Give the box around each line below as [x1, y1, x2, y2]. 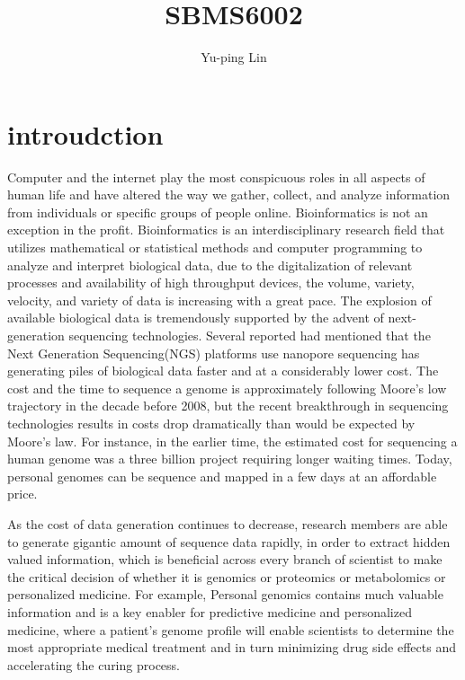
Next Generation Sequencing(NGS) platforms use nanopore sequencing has [7, 343, 420, 362]
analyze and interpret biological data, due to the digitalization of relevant [7, 255, 413, 274]
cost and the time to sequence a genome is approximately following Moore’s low [7, 378, 447, 397]
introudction [7, 115, 164, 152]
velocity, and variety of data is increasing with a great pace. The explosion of [7, 290, 432, 309]
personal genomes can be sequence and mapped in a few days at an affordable [7, 466, 437, 485]
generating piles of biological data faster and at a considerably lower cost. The [7, 361, 439, 380]
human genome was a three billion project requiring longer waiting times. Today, [7, 449, 452, 468]
